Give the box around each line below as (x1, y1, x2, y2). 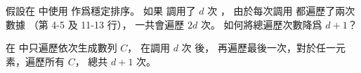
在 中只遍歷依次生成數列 (6, 40, 117, 55)
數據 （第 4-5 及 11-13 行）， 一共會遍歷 (6, 17, 185, 31)
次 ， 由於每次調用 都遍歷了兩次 (207, 3, 355, 17)
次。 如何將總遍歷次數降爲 (200, 17, 322, 31)
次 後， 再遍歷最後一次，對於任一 (181, 40, 336, 55)
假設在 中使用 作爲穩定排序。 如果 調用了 (6, 3, 196, 17)
